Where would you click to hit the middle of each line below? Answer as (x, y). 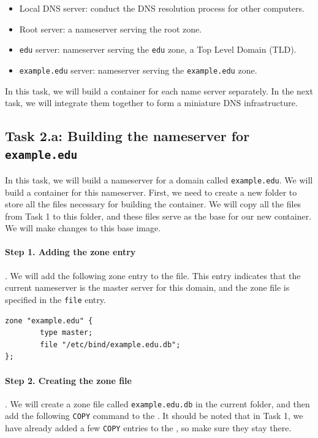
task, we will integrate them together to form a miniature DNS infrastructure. (151, 103)
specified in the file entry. (55, 299)
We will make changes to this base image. (83, 228)
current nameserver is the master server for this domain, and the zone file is (147, 287)
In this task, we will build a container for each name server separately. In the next (159, 90)
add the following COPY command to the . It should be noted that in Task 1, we (154, 416)
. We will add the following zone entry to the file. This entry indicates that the (153, 275)
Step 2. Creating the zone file (68, 380)
